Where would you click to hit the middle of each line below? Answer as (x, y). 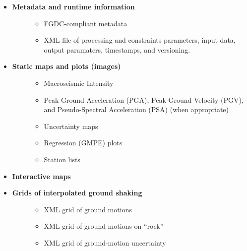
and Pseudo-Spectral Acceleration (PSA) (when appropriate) (136, 109)
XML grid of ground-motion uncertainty (105, 242)
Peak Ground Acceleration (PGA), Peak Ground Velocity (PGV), (144, 99)
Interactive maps (41, 176)
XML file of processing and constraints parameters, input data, (140, 40)
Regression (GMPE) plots (83, 143)
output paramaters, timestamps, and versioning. (117, 49)
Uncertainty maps (71, 126)
